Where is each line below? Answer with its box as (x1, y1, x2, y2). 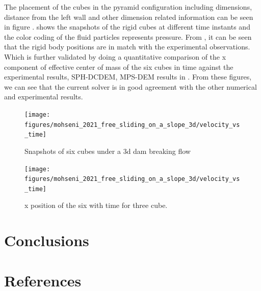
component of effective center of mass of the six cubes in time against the (4, 61, 233, 72)
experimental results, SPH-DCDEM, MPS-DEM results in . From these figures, (4, 71, 252, 82)
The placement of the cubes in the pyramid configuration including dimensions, (4, 2, 252, 12)
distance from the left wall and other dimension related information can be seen (4, 11, 253, 22)
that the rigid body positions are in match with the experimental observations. (4, 41, 250, 52)
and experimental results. (4, 91, 83, 102)
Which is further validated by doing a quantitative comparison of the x (4, 51, 226, 62)
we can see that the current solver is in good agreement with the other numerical (4, 81, 257, 92)
